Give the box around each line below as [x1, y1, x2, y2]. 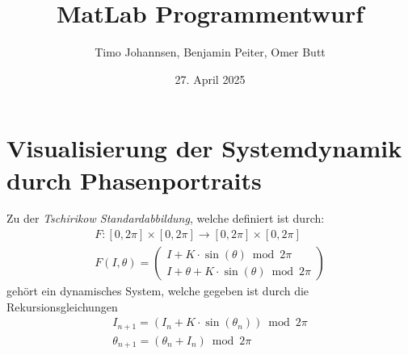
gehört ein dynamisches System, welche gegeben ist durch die [6, 282, 309, 299]
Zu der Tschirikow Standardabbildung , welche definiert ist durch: [6, 210, 325, 227]
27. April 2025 [175, 70, 246, 87]
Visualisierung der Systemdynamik [6, 132, 402, 165]
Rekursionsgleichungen [6, 298, 118, 315]
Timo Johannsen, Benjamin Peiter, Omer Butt [95, 44, 326, 61]
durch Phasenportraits [6, 163, 262, 196]
